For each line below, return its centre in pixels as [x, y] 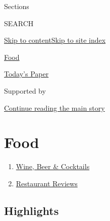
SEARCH [19, 23]
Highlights [32, 210]
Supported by [25, 90]
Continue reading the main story [54, 107]
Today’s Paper [26, 74]
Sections [17, 6]
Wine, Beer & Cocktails [53, 166]
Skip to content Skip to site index [55, 40]
